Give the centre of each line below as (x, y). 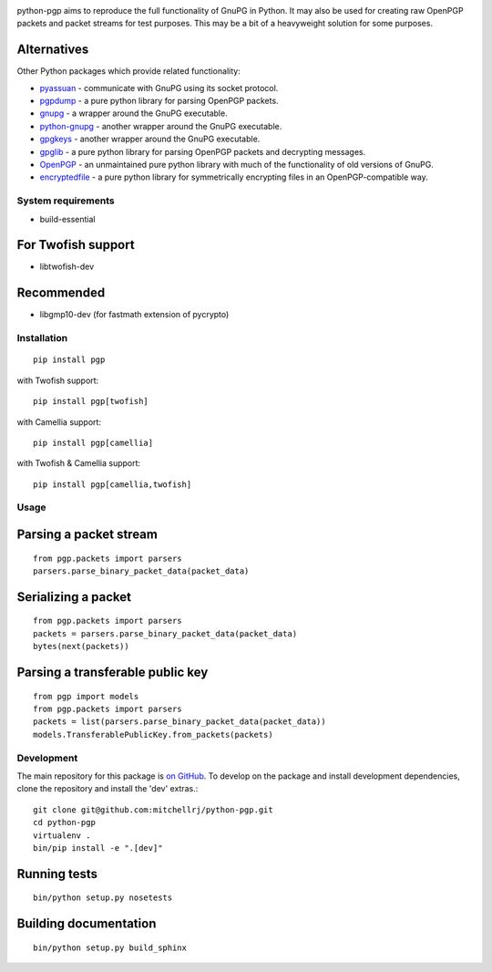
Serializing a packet (74, 597)
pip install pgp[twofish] (91, 402)
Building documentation (87, 924)
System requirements (66, 201)
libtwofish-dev (67, 267)
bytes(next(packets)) (81, 646)
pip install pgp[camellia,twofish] (113, 484)
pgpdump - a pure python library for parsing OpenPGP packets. (159, 101)
